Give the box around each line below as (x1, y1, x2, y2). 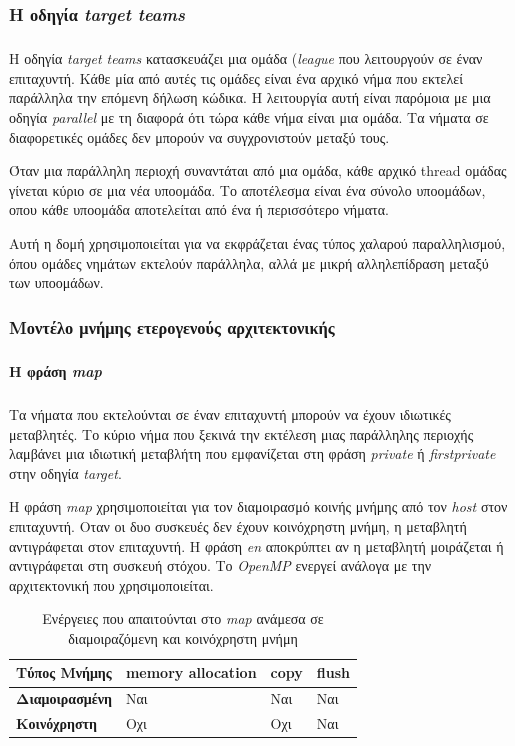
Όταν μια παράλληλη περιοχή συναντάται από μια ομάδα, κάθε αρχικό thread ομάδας (9, 160, 507, 181)
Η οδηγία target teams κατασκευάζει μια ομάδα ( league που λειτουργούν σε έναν (9, 48, 483, 69)
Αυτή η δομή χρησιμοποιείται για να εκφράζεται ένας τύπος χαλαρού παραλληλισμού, (9, 232, 506, 253)
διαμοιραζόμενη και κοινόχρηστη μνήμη (68, 627, 298, 648)
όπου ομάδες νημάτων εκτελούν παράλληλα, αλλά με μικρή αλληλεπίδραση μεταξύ (9, 252, 489, 273)
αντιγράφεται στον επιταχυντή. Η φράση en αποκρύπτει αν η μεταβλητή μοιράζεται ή (9, 535, 504, 556)
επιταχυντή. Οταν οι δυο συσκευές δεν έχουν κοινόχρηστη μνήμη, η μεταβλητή (9, 515, 467, 536)
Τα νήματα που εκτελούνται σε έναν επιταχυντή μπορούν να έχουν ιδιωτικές (9, 403, 451, 424)
